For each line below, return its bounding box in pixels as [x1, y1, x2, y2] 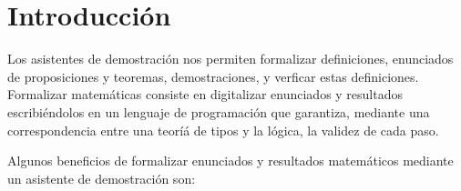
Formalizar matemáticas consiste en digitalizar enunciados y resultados [7, 85, 404, 104]
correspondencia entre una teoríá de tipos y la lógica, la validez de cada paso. [7, 120, 439, 139]
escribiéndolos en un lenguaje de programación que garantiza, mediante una [7, 102, 430, 121]
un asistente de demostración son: [7, 168, 196, 187]
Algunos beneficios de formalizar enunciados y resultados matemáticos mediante [7, 151, 454, 170]
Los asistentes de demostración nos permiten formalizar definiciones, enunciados [7, 49, 454, 68]
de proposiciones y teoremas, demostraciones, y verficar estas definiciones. [7, 66, 419, 85]
